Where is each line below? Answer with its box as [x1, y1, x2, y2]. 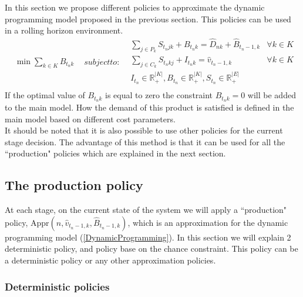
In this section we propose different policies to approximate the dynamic [5, 1, 265, 13]
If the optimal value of [5, 89, 85, 101]
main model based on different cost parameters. [5, 112, 176, 125]
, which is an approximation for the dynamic [127, 216, 288, 228]
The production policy [5, 176, 143, 194]
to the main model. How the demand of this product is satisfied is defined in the [5, 101, 294, 114]
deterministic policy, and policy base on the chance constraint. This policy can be [5, 242, 298, 255]
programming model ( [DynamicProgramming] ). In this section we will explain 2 [5, 231, 291, 243]
